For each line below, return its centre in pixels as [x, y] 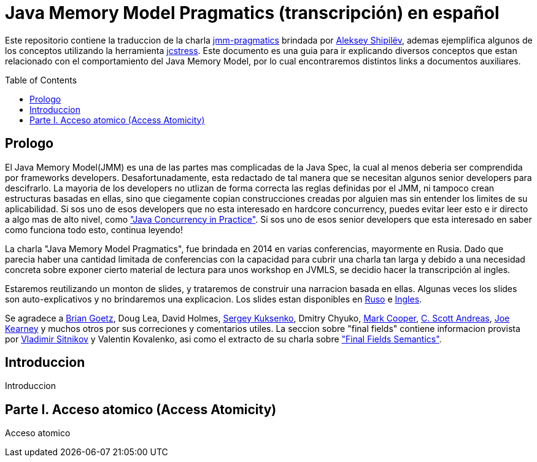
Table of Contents [41, 80]
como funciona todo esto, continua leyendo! [94, 229]
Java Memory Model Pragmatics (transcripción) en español [252, 13]
